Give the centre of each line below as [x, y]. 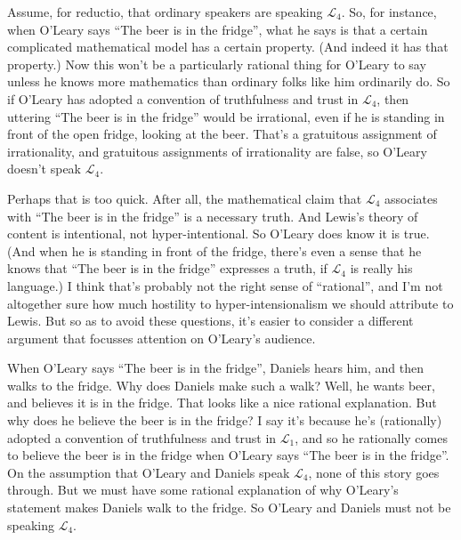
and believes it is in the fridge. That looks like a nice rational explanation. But [222, 403]
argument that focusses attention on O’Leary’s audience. [162, 338]
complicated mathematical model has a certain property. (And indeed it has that [228, 47]
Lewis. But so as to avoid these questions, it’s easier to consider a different [210, 321]
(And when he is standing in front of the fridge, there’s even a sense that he [214, 250]
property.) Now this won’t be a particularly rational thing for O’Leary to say [217, 64]
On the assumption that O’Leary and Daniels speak [149, 472]
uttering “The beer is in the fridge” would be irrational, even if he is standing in [226, 116]
